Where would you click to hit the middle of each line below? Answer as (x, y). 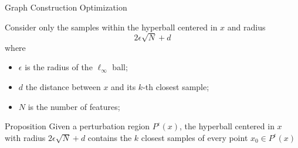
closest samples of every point (194, 137)
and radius (246, 27)
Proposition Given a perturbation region (77, 126)
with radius (25, 137)
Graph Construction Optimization (66, 7)
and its (123, 86)
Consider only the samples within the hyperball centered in (111, 27)
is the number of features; (74, 106)
